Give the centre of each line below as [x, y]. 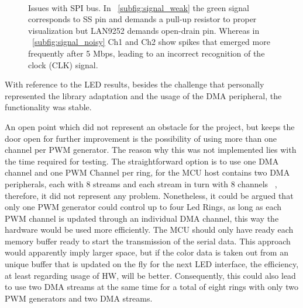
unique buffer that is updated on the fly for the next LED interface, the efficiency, [152, 264]
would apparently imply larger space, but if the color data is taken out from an [147, 252]
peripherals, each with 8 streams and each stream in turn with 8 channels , [141, 183]
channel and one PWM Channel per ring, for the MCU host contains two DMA [147, 172]
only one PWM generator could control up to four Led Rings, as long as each [143, 207]
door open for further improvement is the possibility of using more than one [141, 138]
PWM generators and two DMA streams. [79, 298]
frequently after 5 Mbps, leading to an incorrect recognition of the [147, 53]
